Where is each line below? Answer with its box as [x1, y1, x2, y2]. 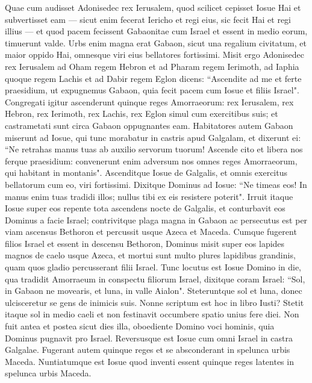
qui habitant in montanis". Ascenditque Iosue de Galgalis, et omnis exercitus [5, 166, 287, 179]
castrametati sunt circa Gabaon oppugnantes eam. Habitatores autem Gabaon [5, 119, 293, 131]
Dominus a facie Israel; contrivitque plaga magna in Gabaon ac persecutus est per [5, 213, 308, 226]
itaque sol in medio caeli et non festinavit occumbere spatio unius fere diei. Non [5, 308, 299, 320]
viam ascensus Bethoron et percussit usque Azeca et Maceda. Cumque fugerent [5, 225, 297, 238]
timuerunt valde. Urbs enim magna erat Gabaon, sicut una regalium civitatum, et [5, 36, 307, 49]
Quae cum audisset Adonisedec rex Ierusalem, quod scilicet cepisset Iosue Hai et [5, 1, 301, 13]
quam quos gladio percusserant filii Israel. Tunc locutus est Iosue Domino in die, [5, 261, 302, 273]
